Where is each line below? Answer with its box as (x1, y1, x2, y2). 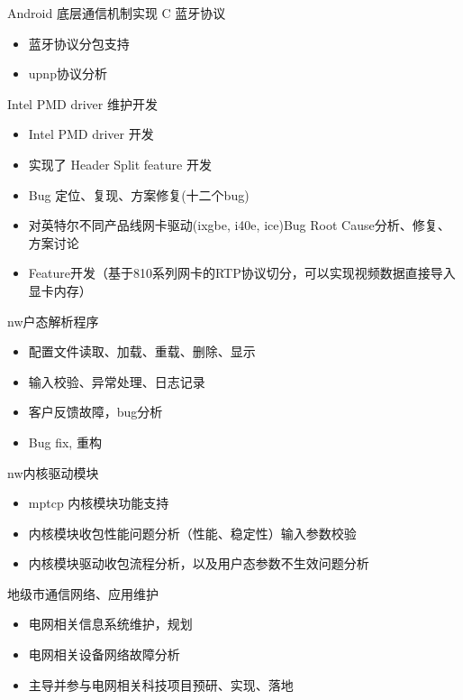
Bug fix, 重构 (28, 432, 102, 451)
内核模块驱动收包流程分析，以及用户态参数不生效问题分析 (28, 554, 369, 573)
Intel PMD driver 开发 (28, 124, 154, 143)
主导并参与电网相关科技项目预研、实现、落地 (28, 675, 294, 694)
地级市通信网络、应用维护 (7, 584, 159, 603)
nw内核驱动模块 (7, 463, 99, 482)
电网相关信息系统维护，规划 (28, 614, 193, 633)
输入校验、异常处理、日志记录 (28, 372, 205, 391)
